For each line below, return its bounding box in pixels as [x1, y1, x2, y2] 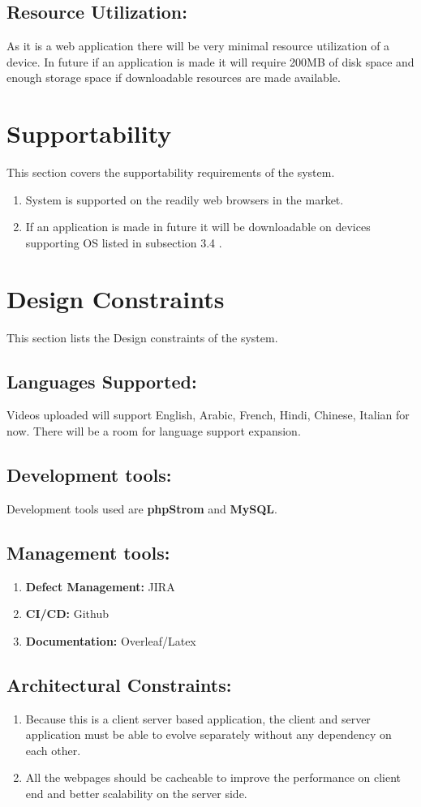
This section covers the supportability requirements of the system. [6, 164, 335, 181]
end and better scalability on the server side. [25, 784, 247, 801]
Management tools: [6, 539, 170, 564]
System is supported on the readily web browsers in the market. [25, 191, 344, 208]
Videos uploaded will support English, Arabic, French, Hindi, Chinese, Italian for [6, 406, 410, 423]
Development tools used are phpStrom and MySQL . [6, 500, 277, 517]
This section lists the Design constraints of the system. [6, 328, 278, 346]
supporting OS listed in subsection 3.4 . [25, 234, 222, 251]
